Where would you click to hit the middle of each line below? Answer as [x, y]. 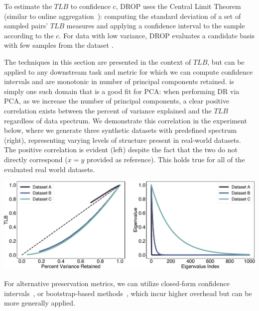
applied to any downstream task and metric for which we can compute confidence [129, 71]
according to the [29, 35]
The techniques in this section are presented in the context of [98, 61]
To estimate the [28, 6]
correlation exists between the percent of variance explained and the [108, 110]
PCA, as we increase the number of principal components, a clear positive [117, 101]
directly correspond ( [36, 159]
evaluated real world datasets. [50, 169]
